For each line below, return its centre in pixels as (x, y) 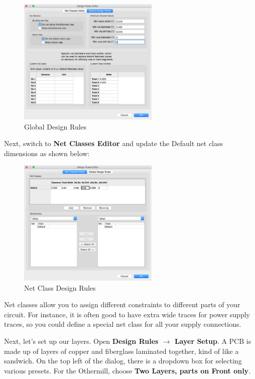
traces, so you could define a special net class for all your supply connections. (123, 324)
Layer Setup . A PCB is (213, 341)
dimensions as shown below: (47, 153)
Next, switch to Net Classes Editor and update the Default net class (114, 143)
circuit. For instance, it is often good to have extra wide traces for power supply (127, 314)
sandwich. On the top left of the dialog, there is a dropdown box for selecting (123, 361)
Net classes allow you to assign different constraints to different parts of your (122, 304)
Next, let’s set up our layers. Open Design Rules (81, 341)
